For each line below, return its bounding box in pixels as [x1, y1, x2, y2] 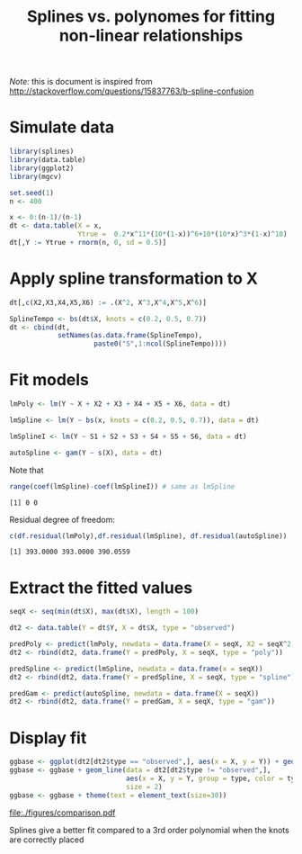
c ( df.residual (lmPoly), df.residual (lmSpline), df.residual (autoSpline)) [9, 531, 288, 541]
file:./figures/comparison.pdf [9, 807, 116, 818]
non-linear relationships [58, 25, 244, 46]
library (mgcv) [9, 172, 63, 181]
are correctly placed [9, 834, 84, 845]
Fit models [9, 370, 90, 391]
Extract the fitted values [9, 578, 193, 598]
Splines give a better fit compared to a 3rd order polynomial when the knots [9, 824, 289, 835]
